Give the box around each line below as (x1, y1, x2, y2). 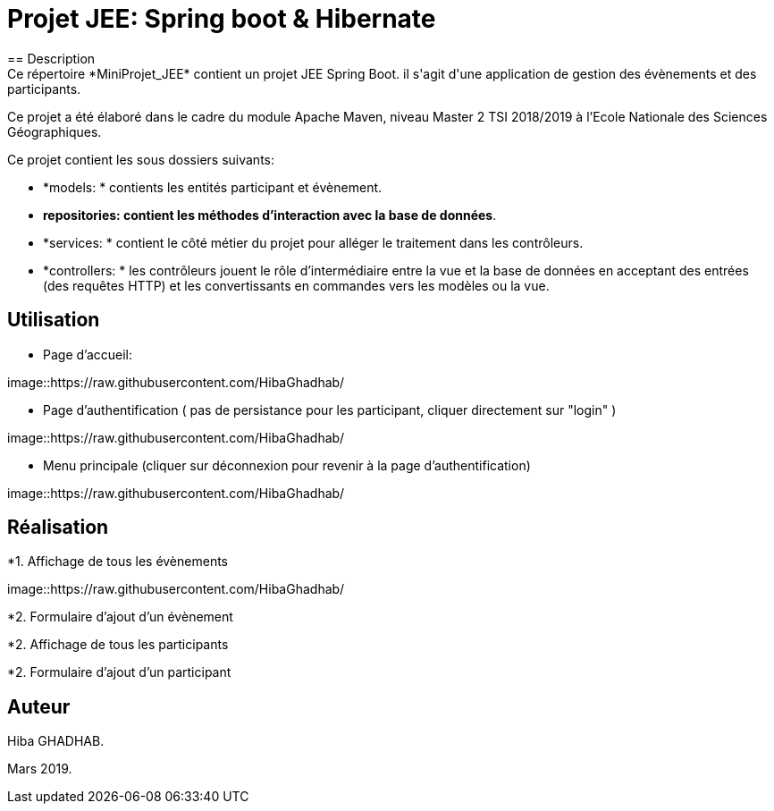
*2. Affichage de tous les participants (7, 637, 229, 653)
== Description (7, 50, 96, 66)
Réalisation (7, 516, 109, 539)
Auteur (7, 695, 71, 718)
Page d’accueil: (43, 346, 133, 362)
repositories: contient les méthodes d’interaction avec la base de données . (43, 207, 497, 223)
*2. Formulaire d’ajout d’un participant (7, 664, 231, 680)
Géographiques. (7, 123, 102, 139)
